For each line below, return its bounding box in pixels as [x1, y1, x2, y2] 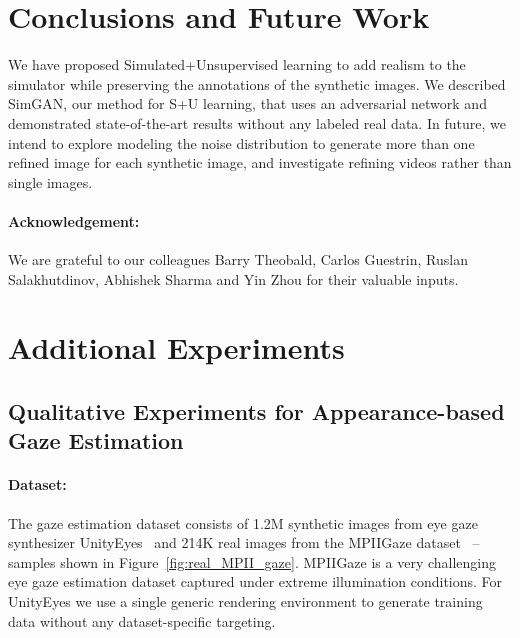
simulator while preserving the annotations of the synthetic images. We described [8, 73, 506, 94]
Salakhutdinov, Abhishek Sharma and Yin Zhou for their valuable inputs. [8, 268, 459, 289]
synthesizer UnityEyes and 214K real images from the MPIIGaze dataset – [8, 532, 480, 553]
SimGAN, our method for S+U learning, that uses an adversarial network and [8, 93, 487, 114]
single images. [8, 171, 93, 192]
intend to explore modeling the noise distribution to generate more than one [8, 132, 475, 153]
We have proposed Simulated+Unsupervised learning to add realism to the [8, 54, 466, 75]
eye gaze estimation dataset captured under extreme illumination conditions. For [8, 571, 503, 592]
